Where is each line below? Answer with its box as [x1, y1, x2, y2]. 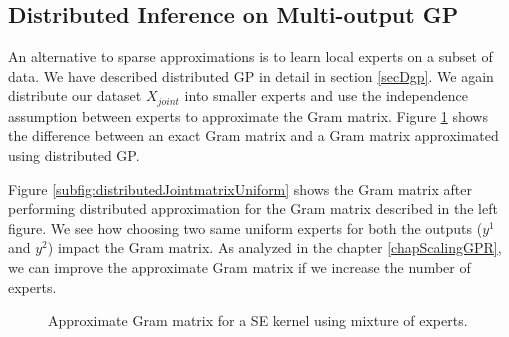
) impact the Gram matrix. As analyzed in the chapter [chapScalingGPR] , [47, 237, 502, 258]
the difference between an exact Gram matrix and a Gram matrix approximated [8, 125, 499, 146]
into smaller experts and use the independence [184, 85, 469, 106]
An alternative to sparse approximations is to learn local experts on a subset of [8, 46, 493, 67]
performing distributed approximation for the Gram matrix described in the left [8, 198, 498, 219]
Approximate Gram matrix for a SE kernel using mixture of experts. [48, 310, 468, 331]
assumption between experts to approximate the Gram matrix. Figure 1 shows [8, 105, 488, 126]
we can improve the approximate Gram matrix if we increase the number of [8, 257, 471, 277]
